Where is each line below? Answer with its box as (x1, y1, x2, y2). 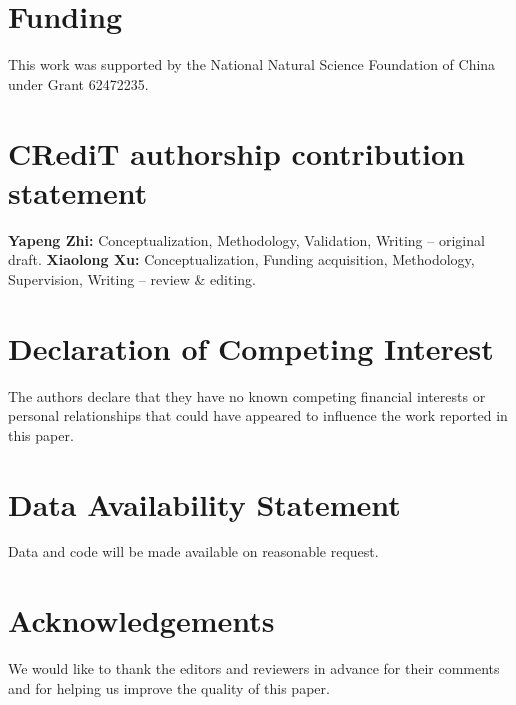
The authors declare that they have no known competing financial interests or (8, 385, 486, 406)
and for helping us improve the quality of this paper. (8, 677, 330, 698)
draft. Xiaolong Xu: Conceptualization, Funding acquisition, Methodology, (8, 249, 475, 270)
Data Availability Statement (8, 483, 401, 524)
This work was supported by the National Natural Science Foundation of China (8, 54, 496, 75)
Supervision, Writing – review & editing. (8, 268, 256, 289)
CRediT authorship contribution (8, 132, 465, 173)
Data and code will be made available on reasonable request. (8, 541, 379, 562)
